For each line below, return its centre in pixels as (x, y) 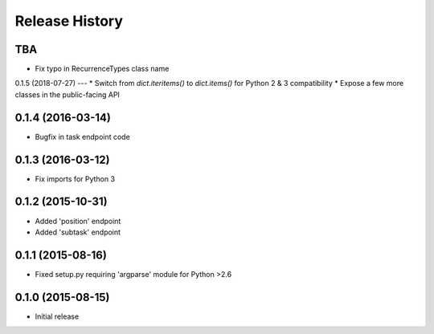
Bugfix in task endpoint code (82, 136)
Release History (69, 21)
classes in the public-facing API (68, 94)
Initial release (57, 316)
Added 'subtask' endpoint (78, 232)
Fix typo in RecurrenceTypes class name (102, 69)
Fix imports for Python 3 (75, 179)
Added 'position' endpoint (78, 221)
